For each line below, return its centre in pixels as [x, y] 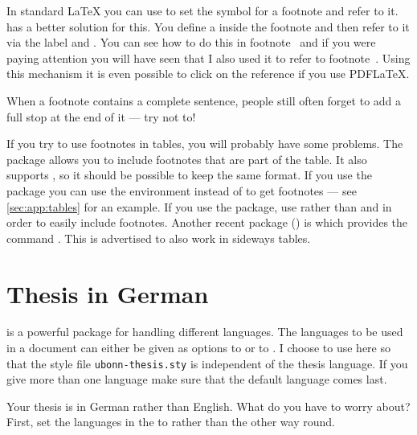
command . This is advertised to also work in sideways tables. [159, 238]
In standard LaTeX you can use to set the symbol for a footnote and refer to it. [202, 10]
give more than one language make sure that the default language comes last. [197, 379]
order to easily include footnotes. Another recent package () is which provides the [207, 222]
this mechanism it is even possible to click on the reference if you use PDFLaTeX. [208, 74]
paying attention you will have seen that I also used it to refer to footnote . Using [208, 57]
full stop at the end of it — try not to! [101, 116]
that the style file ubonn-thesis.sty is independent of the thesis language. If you [207, 363]
